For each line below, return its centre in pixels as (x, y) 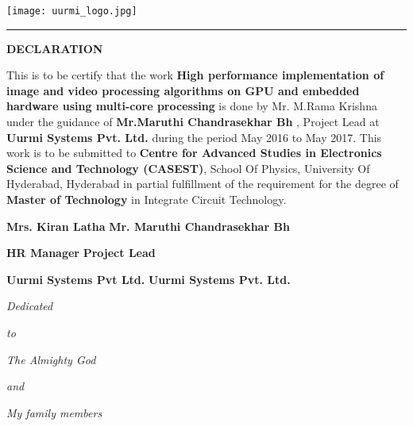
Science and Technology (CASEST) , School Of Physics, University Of (188, 168)
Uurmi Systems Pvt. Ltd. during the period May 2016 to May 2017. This (194, 137)
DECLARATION (55, 48)
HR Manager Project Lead (81, 253)
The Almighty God (51, 359)
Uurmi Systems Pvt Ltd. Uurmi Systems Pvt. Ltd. (149, 279)
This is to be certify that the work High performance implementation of (195, 75)
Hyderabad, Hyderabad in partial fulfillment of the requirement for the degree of (203, 184)
